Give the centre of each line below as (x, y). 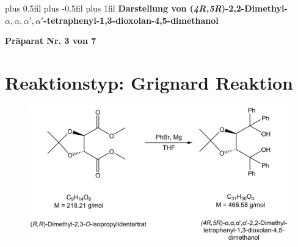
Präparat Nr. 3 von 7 (51, 41)
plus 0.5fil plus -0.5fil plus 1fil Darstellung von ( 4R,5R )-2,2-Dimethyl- (146, 8)
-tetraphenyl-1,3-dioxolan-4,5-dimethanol (131, 20)
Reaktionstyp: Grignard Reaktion (149, 82)
